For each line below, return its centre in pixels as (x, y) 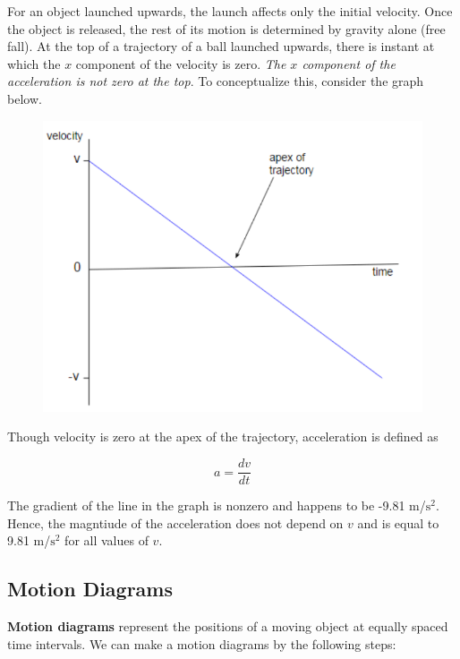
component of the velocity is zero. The (181, 63)
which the (34, 63)
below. (25, 98)
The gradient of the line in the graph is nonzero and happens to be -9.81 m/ (217, 505)
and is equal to (398, 522)
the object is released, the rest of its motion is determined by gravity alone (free (226, 28)
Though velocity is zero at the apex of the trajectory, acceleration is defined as (223, 436)
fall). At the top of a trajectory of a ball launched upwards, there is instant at (221, 46)
